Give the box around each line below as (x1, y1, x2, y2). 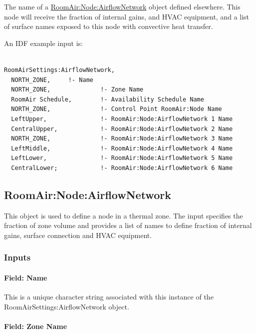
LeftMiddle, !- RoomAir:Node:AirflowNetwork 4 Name (11, 144, 233, 152)
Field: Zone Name (4, 320, 67, 331)
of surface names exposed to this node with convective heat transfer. (4, 21, 213, 31)
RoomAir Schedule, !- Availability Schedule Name (11, 95, 204, 103)
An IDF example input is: (4, 37, 83, 48)
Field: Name (4, 272, 47, 282)
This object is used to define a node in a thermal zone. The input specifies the (4, 210, 243, 220)
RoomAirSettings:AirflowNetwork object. (4, 301, 129, 311)
